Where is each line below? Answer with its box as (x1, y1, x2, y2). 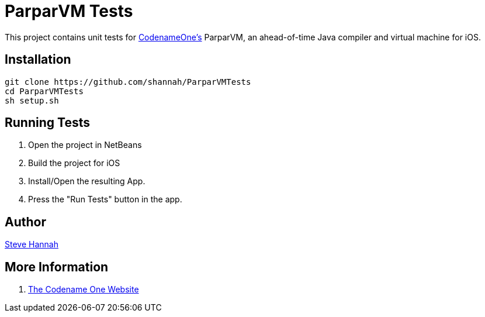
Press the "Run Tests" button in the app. (28, 194, 182, 205)
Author (5, 214, 46, 229)
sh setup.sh (5, 95, 59, 105)
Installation (5, 52, 71, 67)
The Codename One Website (28, 284, 139, 295)
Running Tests (5, 115, 90, 130)
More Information (5, 259, 109, 274)
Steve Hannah (5, 239, 58, 250)
